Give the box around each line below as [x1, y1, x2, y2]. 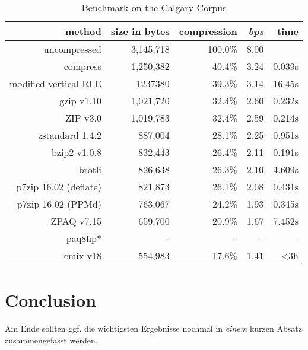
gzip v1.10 [59, 94, 101, 107]
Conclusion [5, 288, 97, 312]
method [65, 24, 101, 38]
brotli [78, 163, 101, 176]
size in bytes [110, 24, 170, 38]
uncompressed [43, 42, 101, 56]
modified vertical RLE [9, 77, 101, 90]
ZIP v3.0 [65, 111, 101, 125]
